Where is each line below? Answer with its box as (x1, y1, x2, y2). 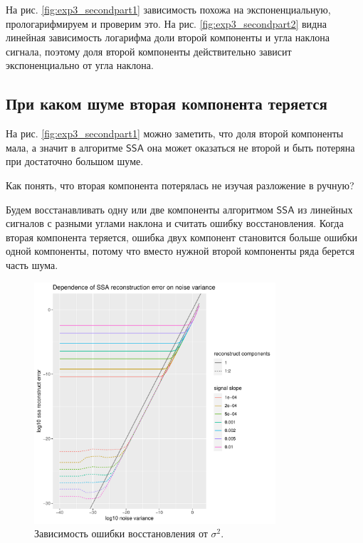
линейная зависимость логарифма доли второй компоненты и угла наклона (6, 30, 330, 45)
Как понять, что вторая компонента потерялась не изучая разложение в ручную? (6, 177, 354, 192)
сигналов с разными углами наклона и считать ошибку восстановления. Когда (6, 216, 344, 231)
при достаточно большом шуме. (6, 154, 144, 169)
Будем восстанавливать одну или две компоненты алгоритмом (6, 201, 273, 216)
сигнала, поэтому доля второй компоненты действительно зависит (6, 43, 292, 58)
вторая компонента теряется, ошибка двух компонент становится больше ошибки (6, 229, 358, 244)
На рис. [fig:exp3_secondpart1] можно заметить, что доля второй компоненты (6, 126, 344, 141)
